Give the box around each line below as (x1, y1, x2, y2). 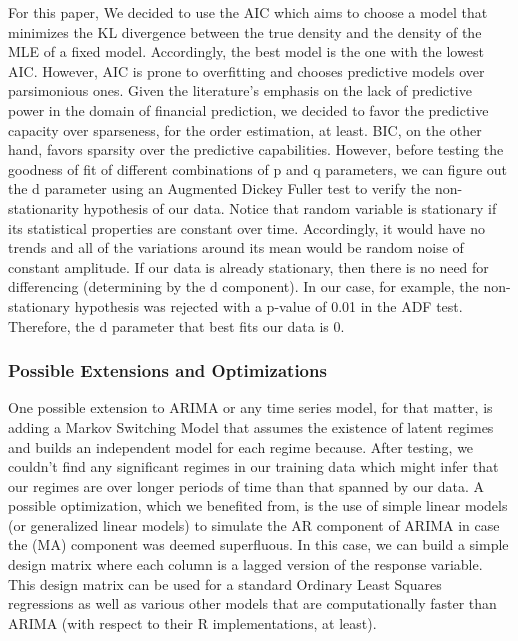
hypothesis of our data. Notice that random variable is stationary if (83, 197, 497, 218)
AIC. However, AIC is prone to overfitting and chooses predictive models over (8, 60, 485, 81)
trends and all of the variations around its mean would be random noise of (8, 237, 464, 258)
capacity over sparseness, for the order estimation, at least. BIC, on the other (8, 119, 482, 140)
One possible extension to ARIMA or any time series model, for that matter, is (8, 397, 493, 418)
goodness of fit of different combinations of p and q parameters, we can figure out (8, 158, 508, 179)
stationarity (8, 197, 79, 218)
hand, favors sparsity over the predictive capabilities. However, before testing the (8, 139, 504, 160)
